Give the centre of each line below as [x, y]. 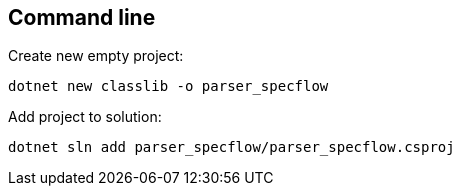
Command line [82, 17]
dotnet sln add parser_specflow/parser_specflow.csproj [231, 147]
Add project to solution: [85, 117]
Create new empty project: [96, 56]
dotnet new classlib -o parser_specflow [168, 86]
